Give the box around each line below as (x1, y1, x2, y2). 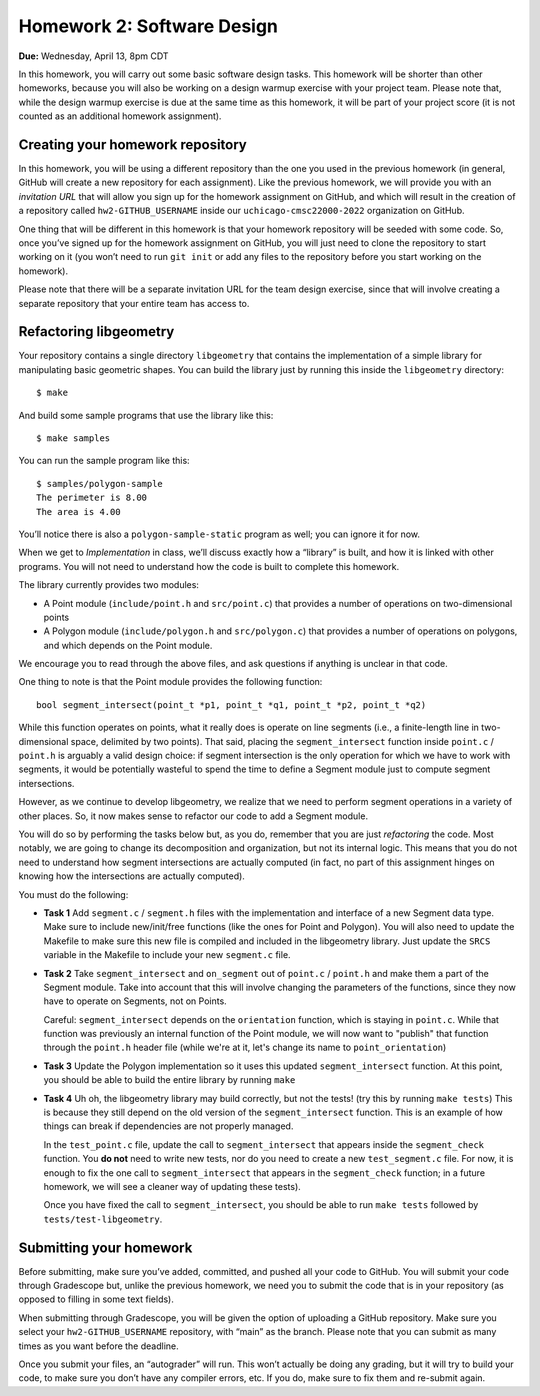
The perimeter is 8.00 (36, 492, 148, 504)
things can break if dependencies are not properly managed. (43, 1120, 294, 1132)
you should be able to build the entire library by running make (43, 1074, 296, 1086)
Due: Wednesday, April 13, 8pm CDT (18, 50, 169, 62)
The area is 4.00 (36, 506, 121, 517)
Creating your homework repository (18, 136, 247, 153)
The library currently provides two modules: (18, 579, 200, 591)
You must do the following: (18, 888, 129, 900)
